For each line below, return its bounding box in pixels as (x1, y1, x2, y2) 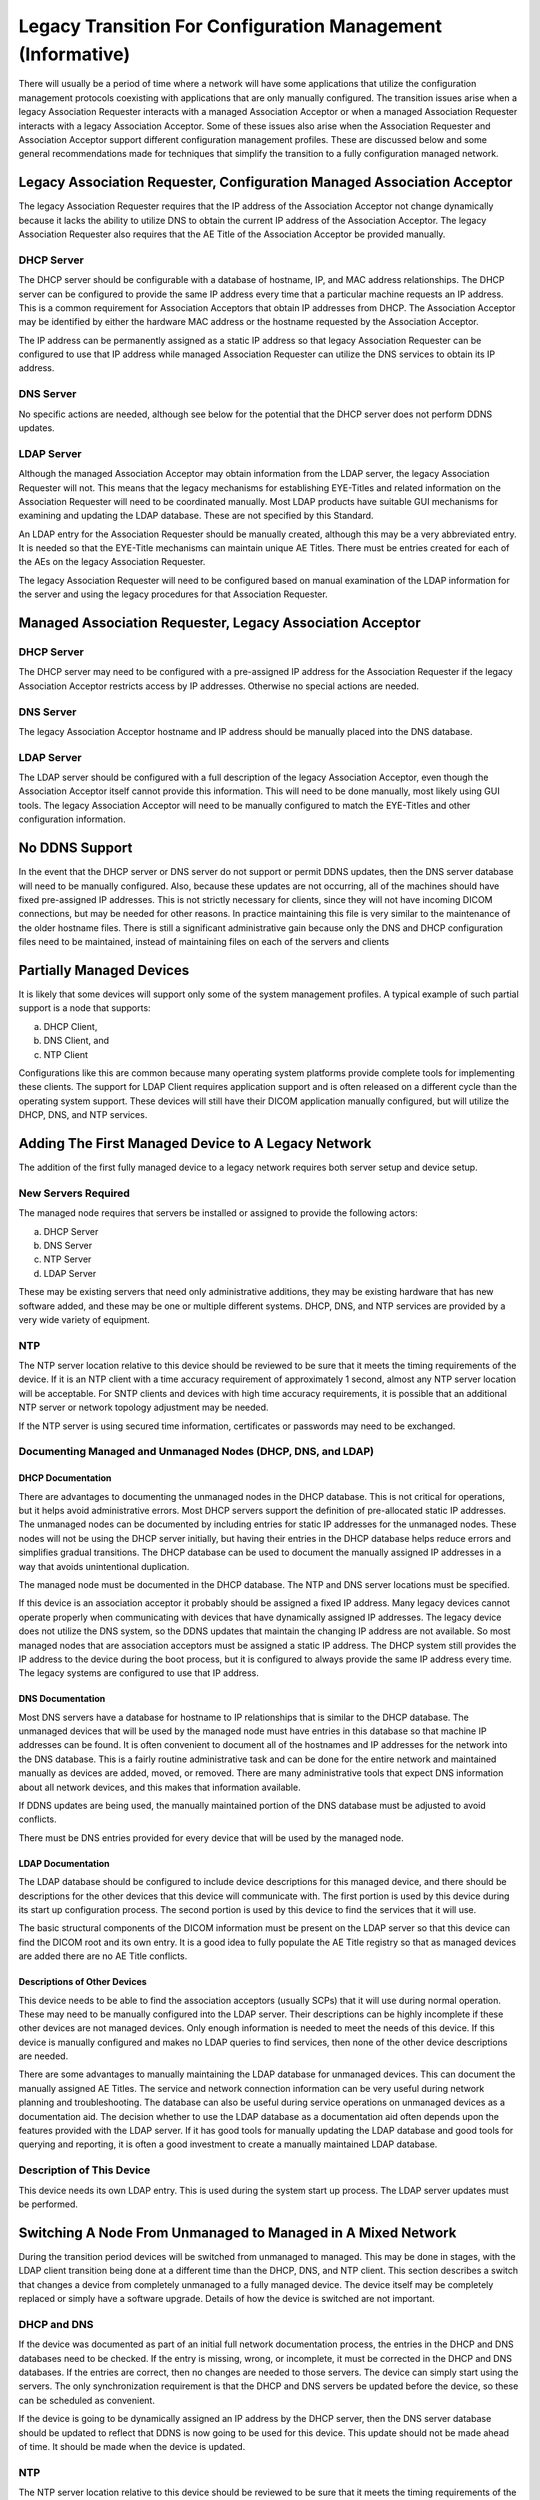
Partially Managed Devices (18, 961, 190, 979)
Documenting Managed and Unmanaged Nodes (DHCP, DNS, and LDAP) (18, 1445, 375, 1459)
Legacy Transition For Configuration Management (18, 15, 442, 37)
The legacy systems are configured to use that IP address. (18, 1667, 260, 1679)
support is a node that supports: (18, 1002, 151, 1014)
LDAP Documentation (18, 1857, 110, 1869)
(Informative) (18, 43, 130, 65)
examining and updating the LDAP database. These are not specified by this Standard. (18, 510, 374, 522)
